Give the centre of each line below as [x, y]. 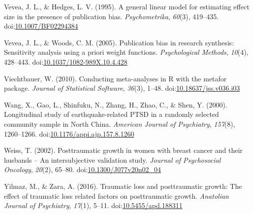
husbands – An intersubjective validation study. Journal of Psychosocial [112, 160]
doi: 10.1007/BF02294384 [41, 26]
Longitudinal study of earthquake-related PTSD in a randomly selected [111, 114]
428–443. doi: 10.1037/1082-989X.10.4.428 [66, 61]
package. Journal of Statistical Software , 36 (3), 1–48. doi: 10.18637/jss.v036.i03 [122, 88]
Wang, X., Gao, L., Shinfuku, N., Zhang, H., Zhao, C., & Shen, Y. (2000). [116, 104]
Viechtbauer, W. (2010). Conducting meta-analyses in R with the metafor [115, 78]
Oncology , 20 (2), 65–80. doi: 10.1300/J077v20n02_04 [82, 169]
